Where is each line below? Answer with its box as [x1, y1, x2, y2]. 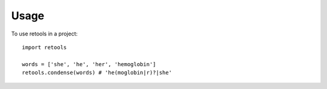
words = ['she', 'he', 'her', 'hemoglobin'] [22, 61, 157, 67]
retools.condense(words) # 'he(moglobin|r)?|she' [22, 69, 173, 76]
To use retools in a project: [11, 30, 78, 37]
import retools [22, 44, 67, 51]
